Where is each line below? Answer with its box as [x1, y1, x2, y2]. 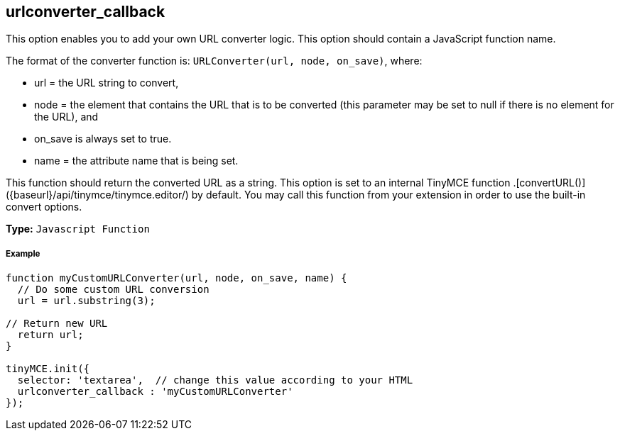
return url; [17, 329, 84, 341]
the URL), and [34, 111, 99, 123]
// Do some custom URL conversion [17, 284, 210, 296]
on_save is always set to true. [34, 133, 172, 145]
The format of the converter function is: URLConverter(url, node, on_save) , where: [6, 55, 423, 67]
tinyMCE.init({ [6, 363, 90, 375]
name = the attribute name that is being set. [34, 155, 239, 167]
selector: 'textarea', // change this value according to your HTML [17, 374, 413, 386]
